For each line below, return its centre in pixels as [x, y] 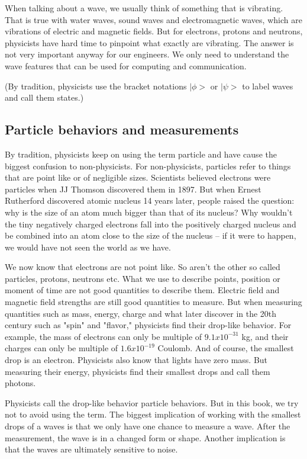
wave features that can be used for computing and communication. [126, 65]
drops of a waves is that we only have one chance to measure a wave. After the [148, 426]
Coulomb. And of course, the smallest [226, 348]
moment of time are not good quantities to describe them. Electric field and [142, 290]
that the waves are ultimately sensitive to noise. [91, 449]
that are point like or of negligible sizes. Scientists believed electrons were [138, 177]
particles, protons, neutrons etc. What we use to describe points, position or [143, 278]
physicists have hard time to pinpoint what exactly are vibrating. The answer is [149, 42]
